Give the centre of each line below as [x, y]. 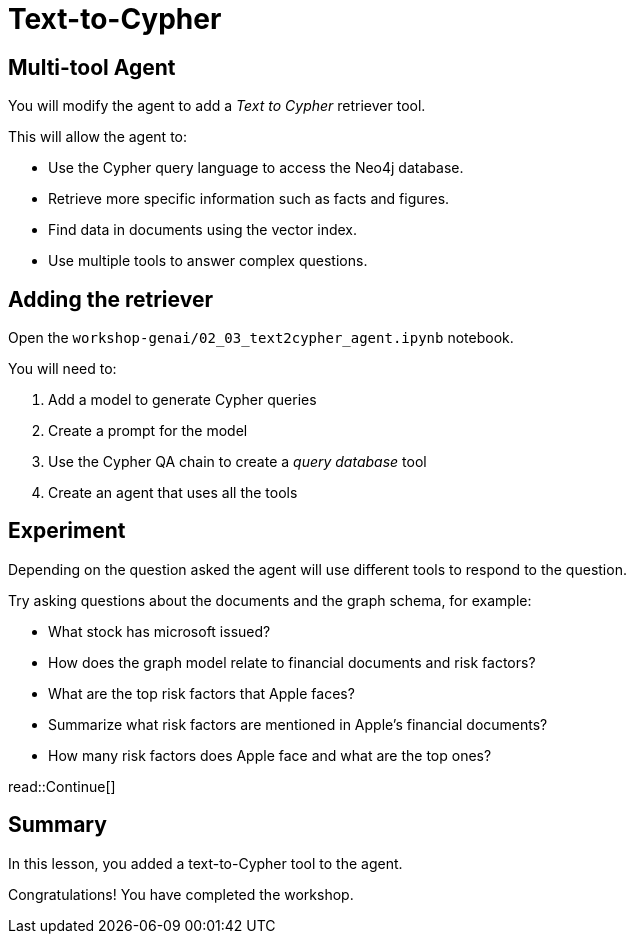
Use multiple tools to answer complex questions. [208, 261]
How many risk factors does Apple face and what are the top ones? [270, 755]
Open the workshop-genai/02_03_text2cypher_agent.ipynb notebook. [261, 338]
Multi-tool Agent [92, 67]
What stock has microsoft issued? [159, 631]
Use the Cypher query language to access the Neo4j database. [256, 168]
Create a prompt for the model [148, 431]
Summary [57, 825]
